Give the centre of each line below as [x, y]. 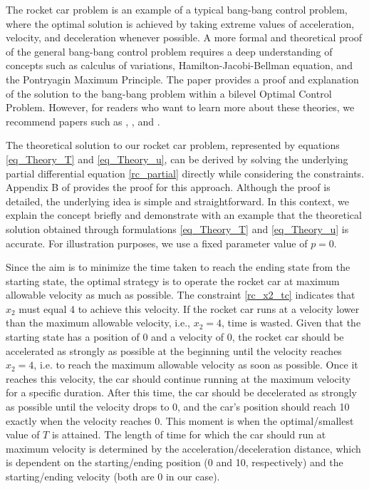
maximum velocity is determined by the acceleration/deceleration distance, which [183, 448]
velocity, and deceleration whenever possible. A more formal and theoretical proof [184, 37]
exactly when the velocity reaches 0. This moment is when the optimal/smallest [180, 420]
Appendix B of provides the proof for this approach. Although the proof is [168, 187]
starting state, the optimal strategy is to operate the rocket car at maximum [173, 280]
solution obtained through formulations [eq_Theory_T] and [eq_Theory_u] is [177, 228]
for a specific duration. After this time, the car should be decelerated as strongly [181, 392]
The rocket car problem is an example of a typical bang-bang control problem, [177, 9]
